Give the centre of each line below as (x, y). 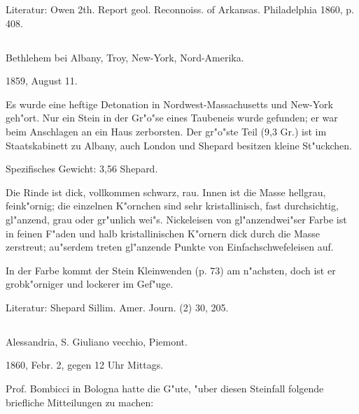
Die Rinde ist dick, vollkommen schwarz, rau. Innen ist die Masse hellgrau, (166, 192)
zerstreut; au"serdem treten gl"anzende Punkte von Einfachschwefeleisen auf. (170, 247)
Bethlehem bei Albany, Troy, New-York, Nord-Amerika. (125, 57)
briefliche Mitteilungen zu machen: (80, 402)
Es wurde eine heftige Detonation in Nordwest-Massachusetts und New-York (170, 104)
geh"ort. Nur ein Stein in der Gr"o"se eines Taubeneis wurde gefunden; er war (172, 118)
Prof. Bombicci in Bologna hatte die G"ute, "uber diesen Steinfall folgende (165, 389)
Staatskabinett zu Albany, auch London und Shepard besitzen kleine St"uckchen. (179, 145)
